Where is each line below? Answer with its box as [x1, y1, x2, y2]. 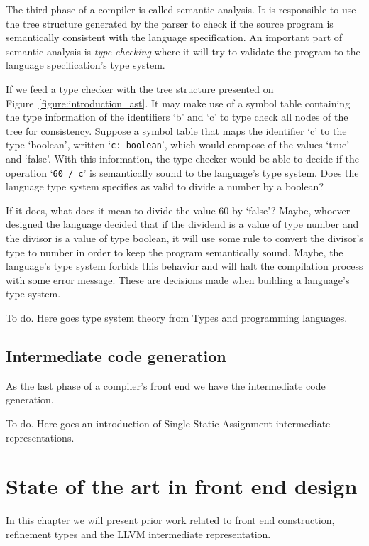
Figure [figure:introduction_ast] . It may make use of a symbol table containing [6, 95, 351, 110]
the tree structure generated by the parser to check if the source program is [6, 16, 334, 31]
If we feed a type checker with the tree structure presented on [6, 81, 274, 96]
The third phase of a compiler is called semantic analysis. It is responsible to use [6, 2, 356, 16]
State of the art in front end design [6, 471, 358, 501]
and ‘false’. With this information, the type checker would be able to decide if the [6, 151, 360, 165]
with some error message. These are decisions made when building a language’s [6, 272, 350, 287]
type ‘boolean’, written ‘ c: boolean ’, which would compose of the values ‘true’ [6, 137, 350, 152]
